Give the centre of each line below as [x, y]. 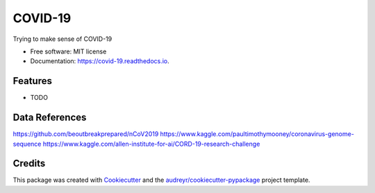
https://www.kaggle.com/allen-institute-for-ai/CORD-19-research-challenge [151, 144]
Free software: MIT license [68, 51]
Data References [50, 118]
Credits [29, 163]
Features [32, 81]
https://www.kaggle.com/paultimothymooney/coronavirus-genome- [257, 134]
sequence [27, 144]
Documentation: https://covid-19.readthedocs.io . [100, 61]
